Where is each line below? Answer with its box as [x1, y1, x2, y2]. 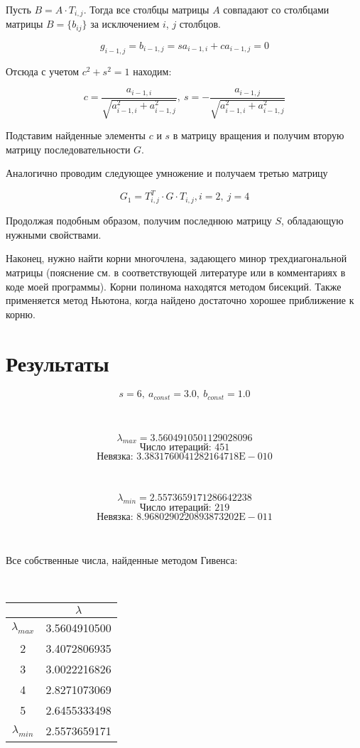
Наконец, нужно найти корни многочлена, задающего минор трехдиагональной [6, 251, 347, 266]
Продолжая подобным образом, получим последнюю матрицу [6, 213, 272, 228]
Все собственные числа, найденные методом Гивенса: [6, 553, 238, 568]
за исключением [90, 16, 160, 31]
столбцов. [179, 16, 221, 31]
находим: [133, 63, 172, 78]
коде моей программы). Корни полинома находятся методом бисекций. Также [6, 278, 342, 293]
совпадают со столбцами [223, 2, 329, 16]
